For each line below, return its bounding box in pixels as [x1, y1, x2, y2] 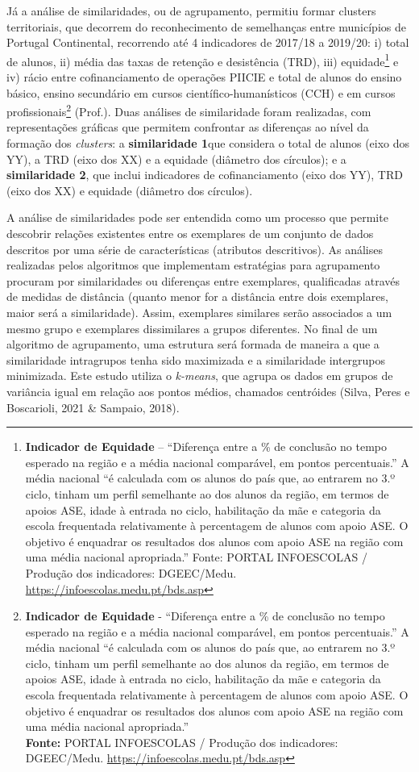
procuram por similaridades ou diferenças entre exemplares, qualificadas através [6, 272, 400, 289]
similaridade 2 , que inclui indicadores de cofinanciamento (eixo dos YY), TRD [6, 166, 403, 183]
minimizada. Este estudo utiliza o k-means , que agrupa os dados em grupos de [6, 367, 393, 384]
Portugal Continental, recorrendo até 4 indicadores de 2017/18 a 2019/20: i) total [6, 34, 409, 51]
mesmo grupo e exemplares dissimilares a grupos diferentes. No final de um [6, 319, 378, 336]
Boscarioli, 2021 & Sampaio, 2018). [6, 399, 180, 415]
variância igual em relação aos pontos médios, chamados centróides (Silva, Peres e [6, 382, 410, 399]
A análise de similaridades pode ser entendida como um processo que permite [6, 209, 388, 226]
